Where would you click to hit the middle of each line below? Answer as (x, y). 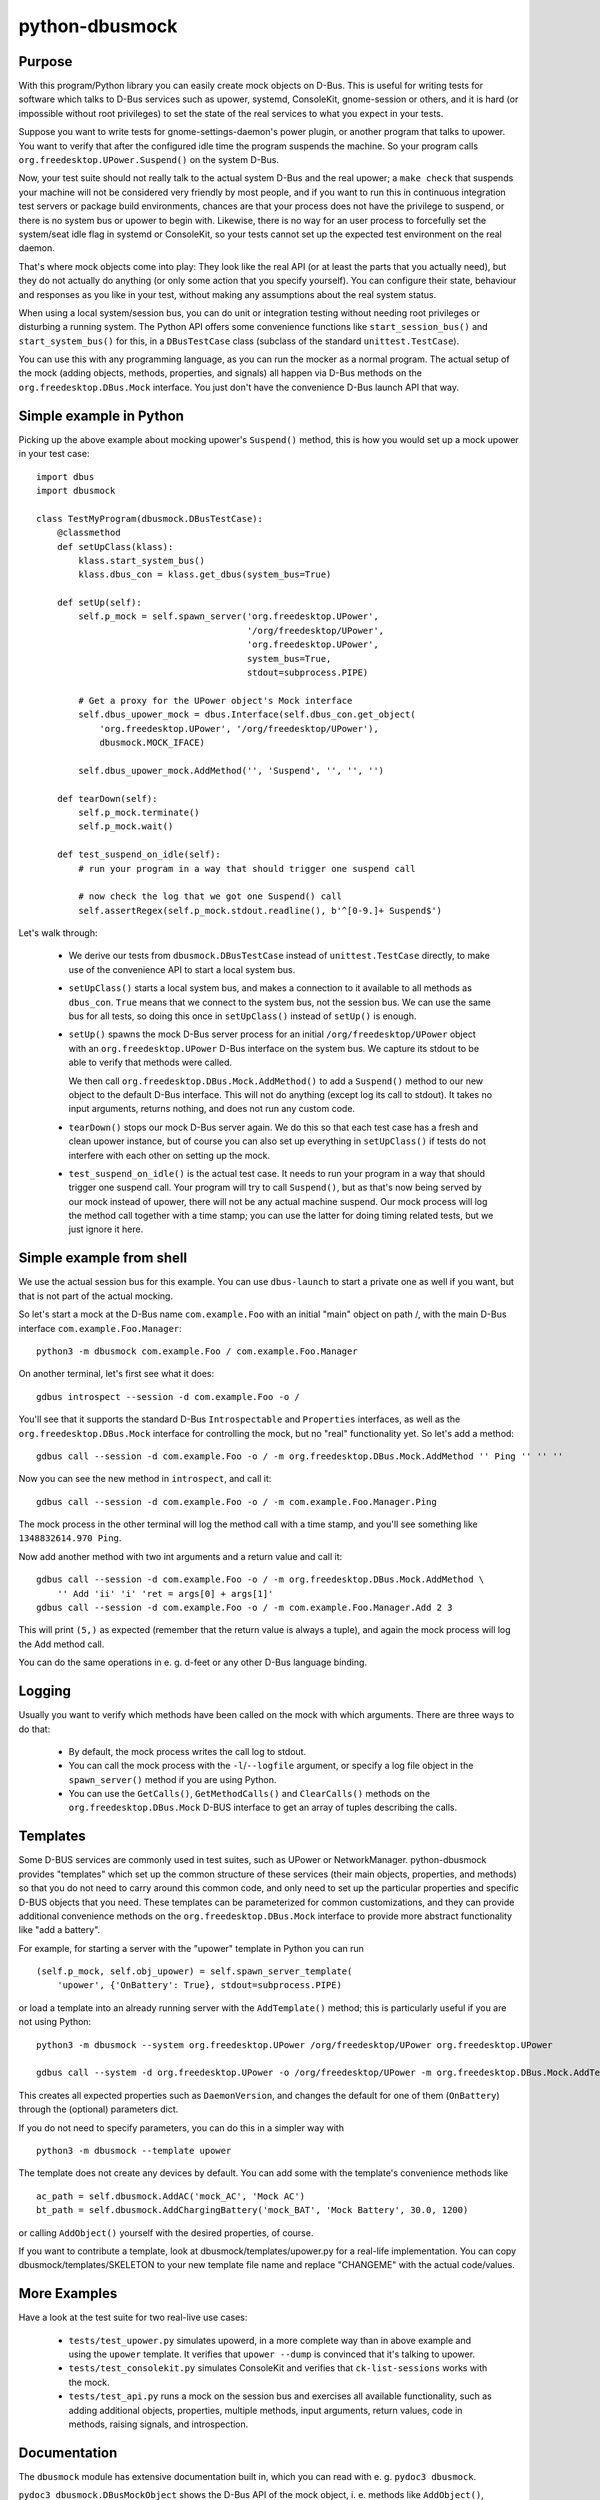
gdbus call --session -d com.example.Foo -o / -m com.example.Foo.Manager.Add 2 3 (244, 1608)
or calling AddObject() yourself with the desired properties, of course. (166, 2232)
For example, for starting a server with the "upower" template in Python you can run (191, 1948)
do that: (34, 1729)
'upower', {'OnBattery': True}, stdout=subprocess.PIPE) (199, 1985)
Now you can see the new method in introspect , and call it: (145, 1479)
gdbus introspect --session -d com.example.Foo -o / (168, 1396)
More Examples (68, 2293)
